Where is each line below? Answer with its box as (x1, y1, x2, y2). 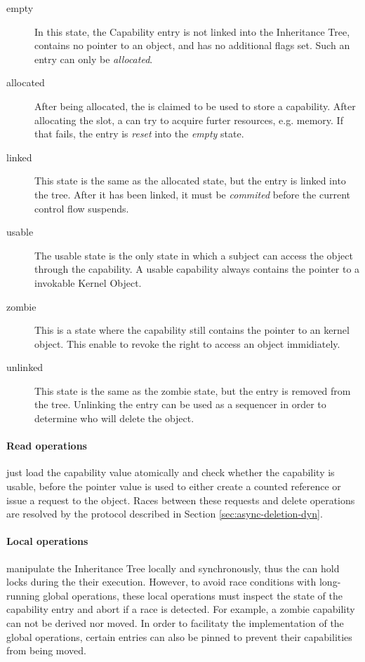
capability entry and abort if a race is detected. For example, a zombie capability (6, 602, 355, 616)
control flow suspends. (34, 201, 129, 215)
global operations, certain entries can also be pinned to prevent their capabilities (6, 629, 352, 644)
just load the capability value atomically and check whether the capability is (6, 465, 335, 480)
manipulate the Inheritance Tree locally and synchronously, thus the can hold (6, 560, 340, 575)
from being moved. (6, 643, 86, 658)
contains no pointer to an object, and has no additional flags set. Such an (34, 38, 350, 53)
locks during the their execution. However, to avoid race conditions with (6, 574, 317, 589)
